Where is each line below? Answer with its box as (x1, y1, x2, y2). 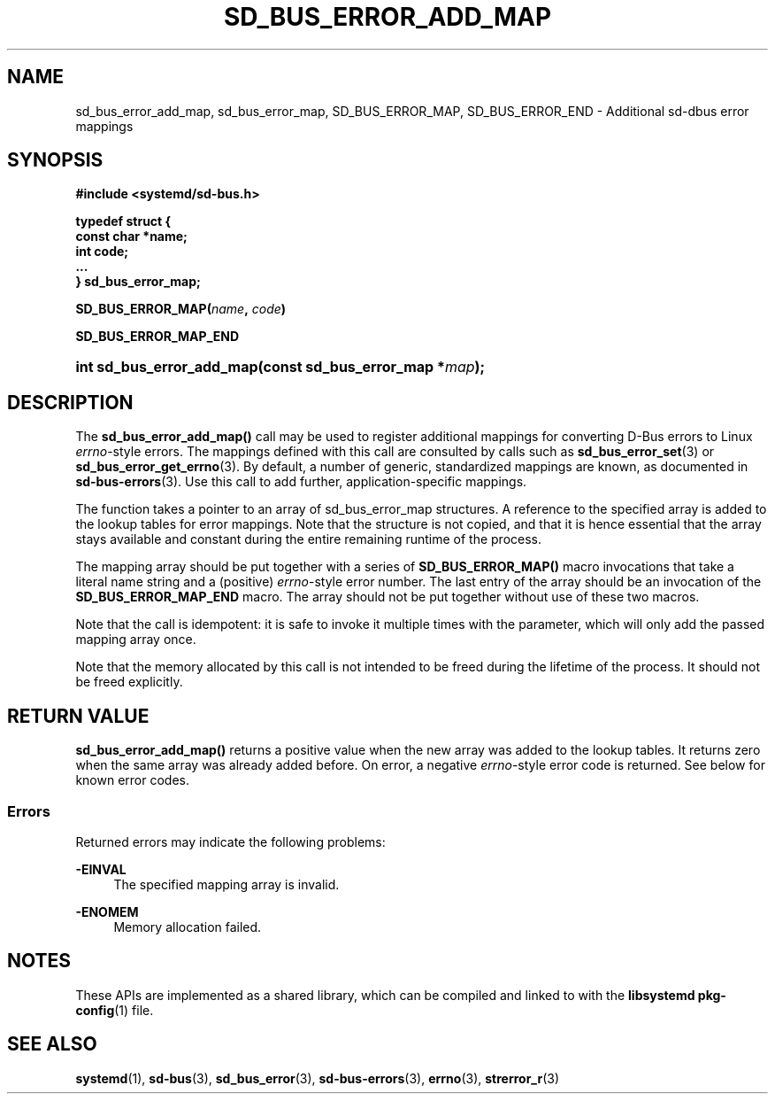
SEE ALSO (7, 1033, 97, 1056)
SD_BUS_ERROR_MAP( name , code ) (75, 301, 287, 317)
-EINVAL (75, 861, 127, 877)
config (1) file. (75, 1002, 154, 1018)
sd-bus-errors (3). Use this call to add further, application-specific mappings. (75, 474, 527, 490)
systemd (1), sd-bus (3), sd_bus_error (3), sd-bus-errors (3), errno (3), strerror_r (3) (75, 1070, 560, 1086)
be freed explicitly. (75, 674, 183, 690)
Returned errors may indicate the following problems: (75, 834, 386, 849)
